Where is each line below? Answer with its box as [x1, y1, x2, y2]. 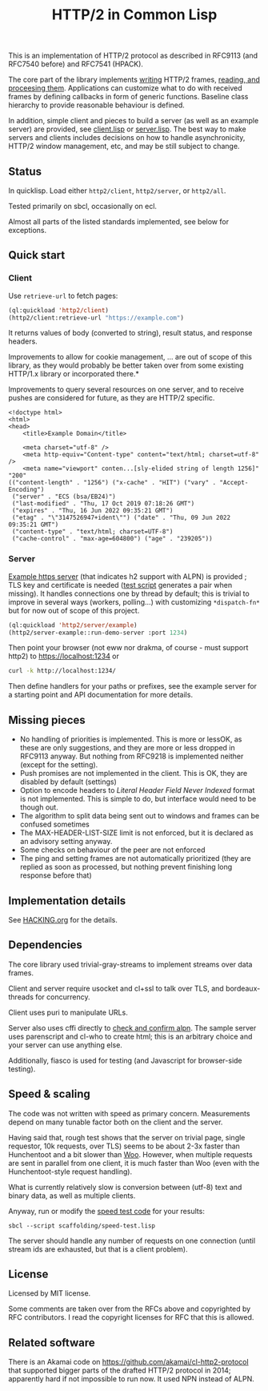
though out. [19, 802, 58, 812]
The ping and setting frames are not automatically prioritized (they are [19, 854, 251, 863]
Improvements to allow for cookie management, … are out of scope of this [8, 352, 252, 362]
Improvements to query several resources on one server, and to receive [8, 384, 244, 394]
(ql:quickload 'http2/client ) [8, 306, 110, 314]
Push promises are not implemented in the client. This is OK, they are [19, 769, 248, 778]
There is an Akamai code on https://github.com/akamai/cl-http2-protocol [8, 1357, 250, 1367]
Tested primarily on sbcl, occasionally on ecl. [8, 202, 158, 211]
